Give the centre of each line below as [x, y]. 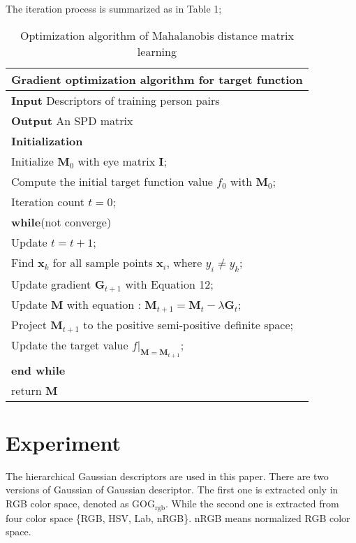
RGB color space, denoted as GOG [80, 504]
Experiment [64, 442]
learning [157, 51]
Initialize [32, 161]
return [27, 390]
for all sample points [103, 262]
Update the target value [70, 345]
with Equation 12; [169, 284]
